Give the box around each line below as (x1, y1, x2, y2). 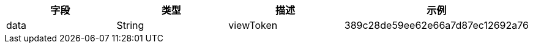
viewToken (228, 19, 278, 31)
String (116, 19, 144, 31)
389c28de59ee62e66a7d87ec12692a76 (344, 19, 529, 31)
